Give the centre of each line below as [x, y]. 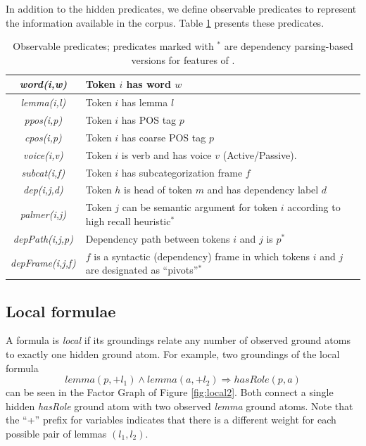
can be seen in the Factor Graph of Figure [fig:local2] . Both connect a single [170, 392]
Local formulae [61, 311]
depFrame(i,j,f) [43, 263]
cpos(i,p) [43, 137]
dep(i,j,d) [43, 190]
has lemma [145, 102]
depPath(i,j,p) [43, 238]
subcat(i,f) [43, 172]
